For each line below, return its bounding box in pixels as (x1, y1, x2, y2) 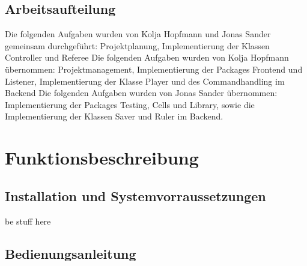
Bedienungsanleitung (5, 244, 136, 262)
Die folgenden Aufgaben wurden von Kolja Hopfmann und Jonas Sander (5, 28, 271, 40)
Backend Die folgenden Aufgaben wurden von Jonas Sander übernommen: (5, 86, 278, 99)
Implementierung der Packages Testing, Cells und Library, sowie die (5, 98, 255, 110)
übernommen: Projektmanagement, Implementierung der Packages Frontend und (5, 62, 303, 75)
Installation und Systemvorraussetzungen (5, 186, 266, 205)
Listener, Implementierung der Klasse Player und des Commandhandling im (5, 74, 285, 87)
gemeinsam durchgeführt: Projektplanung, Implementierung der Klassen (5, 39, 270, 52)
